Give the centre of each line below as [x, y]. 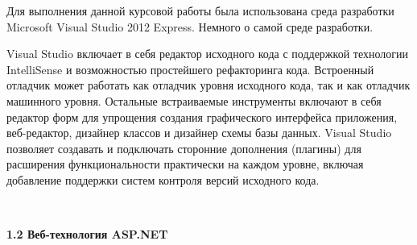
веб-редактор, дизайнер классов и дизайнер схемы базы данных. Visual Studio [199, 133]
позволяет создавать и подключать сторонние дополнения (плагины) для [184, 148]
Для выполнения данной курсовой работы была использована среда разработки [200, 10]
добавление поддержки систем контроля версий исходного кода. [163, 179]
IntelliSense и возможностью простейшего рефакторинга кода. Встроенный [190, 69]
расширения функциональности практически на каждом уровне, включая [185, 164]
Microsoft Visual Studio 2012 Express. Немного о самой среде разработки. [190, 26]
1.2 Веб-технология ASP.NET [87, 234]
